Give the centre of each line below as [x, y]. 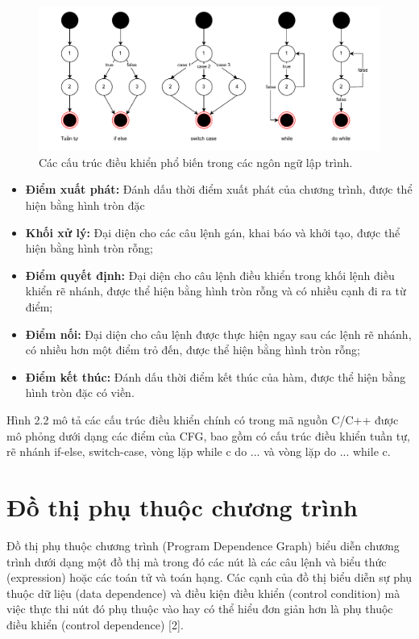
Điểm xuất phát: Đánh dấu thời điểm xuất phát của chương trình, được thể [219, 189]
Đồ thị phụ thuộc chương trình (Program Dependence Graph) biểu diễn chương [203, 545]
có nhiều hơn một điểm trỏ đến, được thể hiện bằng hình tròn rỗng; [193, 350]
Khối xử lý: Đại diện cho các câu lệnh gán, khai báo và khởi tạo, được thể [213, 232]
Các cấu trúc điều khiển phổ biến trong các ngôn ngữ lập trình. [196, 162]
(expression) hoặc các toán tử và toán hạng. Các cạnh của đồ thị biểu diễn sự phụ [209, 577]
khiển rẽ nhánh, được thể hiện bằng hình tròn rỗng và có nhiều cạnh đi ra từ [216, 291]
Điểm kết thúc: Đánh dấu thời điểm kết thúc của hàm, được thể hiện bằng [216, 376]
